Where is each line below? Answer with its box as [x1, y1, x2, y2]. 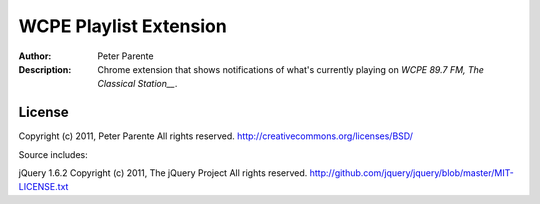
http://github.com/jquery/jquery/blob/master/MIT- [309, 167, 514, 179]
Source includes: [18, 148, 89, 160]
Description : [18, 63, 72, 75]
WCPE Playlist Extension [18, 15, 227, 37]
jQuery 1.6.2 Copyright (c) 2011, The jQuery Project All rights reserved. [18, 167, 308, 179]
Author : [18, 50, 52, 62]
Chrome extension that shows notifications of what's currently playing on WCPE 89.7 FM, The [97, 63, 485, 75]
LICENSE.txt [18, 181, 69, 193]
